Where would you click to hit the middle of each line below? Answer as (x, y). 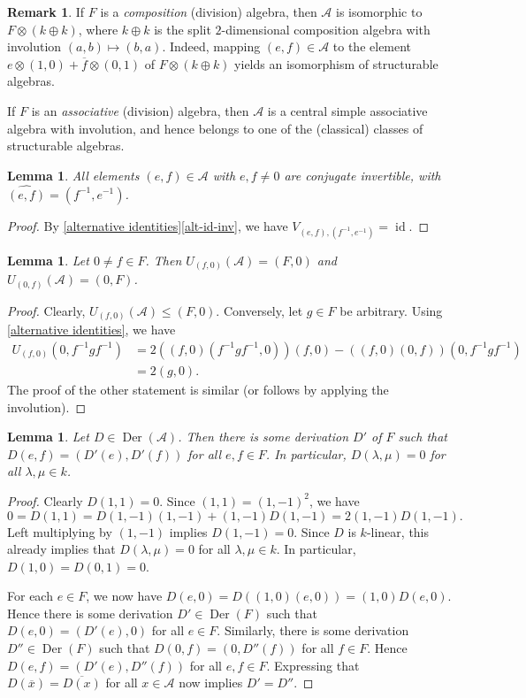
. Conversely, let (259, 310)
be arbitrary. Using (391, 310)
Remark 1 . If (46, 12)
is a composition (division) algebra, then (209, 12)
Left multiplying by (60, 531)
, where (98, 29)
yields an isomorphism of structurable (336, 63)
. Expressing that (313, 665)
